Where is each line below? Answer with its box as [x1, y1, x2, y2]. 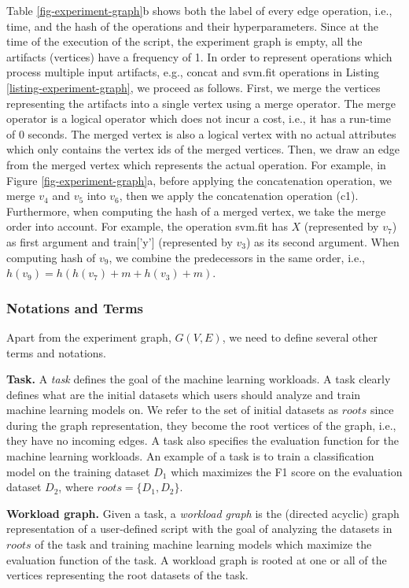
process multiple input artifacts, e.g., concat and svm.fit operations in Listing [6, 64, 380, 80]
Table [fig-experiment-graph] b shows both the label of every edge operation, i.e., [6, 2, 392, 18]
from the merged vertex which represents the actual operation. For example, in [6, 156, 386, 172]
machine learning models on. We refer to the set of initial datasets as [6, 401, 339, 418]
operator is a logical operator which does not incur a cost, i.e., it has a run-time [6, 110, 391, 127]
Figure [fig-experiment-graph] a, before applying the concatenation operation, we [6, 172, 392, 188]
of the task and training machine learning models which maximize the [35, 536, 372, 553]
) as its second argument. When [246, 233, 400, 250]
